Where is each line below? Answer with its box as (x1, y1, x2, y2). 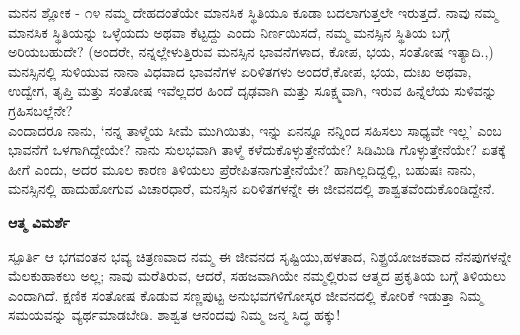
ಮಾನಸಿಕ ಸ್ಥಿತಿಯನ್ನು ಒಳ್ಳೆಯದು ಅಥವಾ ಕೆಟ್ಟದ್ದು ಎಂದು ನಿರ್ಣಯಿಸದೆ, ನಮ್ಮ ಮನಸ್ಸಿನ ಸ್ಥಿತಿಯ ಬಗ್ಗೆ (8, 21, 450, 42)
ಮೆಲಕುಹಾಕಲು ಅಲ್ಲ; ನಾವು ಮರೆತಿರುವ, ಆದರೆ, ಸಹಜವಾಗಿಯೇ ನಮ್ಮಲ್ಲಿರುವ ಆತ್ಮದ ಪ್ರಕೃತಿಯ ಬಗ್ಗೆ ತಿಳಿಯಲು (8, 265, 506, 286)
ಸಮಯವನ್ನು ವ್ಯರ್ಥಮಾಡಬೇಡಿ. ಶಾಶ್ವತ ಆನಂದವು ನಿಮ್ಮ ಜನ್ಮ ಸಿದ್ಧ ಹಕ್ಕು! (8, 304, 341, 325)
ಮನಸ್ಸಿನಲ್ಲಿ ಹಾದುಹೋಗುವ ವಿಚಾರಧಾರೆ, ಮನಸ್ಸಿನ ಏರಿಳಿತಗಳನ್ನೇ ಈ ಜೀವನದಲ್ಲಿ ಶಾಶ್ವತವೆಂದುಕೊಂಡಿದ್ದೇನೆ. (8, 178, 495, 199)
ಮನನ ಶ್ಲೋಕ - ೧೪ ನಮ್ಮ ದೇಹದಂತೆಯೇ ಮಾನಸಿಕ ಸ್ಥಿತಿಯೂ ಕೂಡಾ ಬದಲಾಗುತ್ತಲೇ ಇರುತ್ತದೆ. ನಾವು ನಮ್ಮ (8, 2, 498, 22)
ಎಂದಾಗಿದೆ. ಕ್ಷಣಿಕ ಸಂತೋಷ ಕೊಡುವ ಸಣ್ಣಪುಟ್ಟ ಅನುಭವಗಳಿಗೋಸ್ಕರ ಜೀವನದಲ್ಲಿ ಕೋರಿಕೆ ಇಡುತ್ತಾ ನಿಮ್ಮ (8, 284, 483, 305)
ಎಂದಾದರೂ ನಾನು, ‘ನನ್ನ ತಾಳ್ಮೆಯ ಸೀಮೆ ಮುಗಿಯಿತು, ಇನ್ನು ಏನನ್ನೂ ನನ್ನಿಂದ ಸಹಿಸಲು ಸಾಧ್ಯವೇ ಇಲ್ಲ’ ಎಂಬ (8, 119, 502, 140)
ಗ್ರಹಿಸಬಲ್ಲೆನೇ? (8, 99, 73, 120)
